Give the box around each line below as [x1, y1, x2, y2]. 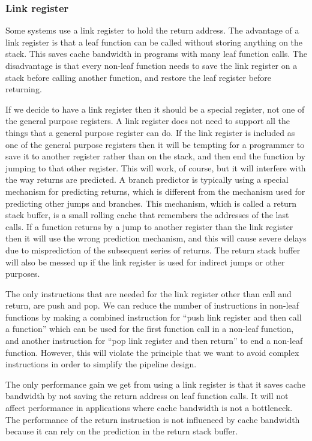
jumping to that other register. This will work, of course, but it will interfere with [5, 161, 306, 174]
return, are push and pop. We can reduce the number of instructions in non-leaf [5, 299, 299, 312]
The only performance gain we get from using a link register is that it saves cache [5, 377, 305, 390]
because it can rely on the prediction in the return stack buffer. [5, 425, 238, 437]
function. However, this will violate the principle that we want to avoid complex [5, 346, 299, 358]
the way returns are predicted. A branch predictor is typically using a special [5, 173, 289, 186]
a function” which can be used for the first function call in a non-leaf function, [5, 322, 294, 335]
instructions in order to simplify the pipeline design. [5, 358, 197, 370]
